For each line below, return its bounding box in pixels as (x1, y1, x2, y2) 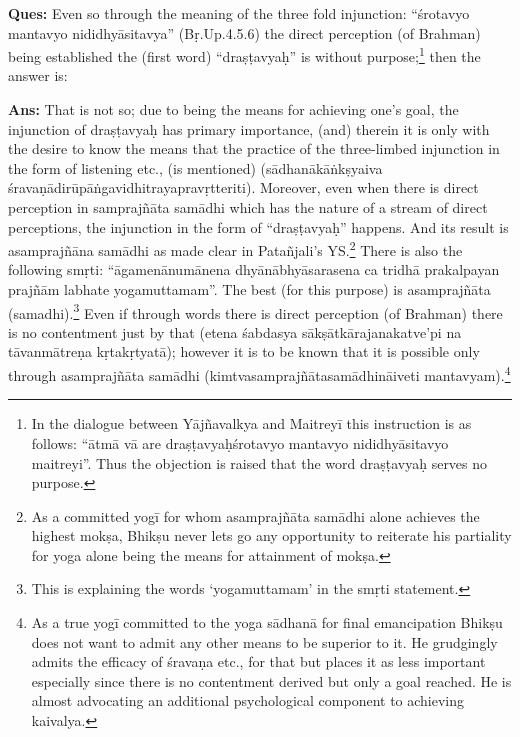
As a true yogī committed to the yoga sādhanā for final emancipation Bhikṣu (31, 612, 503, 633)
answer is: (8, 65, 68, 86)
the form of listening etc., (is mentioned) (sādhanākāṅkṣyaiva (8, 157, 383, 178)
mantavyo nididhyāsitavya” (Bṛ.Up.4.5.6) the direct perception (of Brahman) (8, 22, 481, 43)
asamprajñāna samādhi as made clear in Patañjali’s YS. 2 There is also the (8, 237, 463, 260)
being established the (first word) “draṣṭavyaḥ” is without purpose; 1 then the (8, 43, 481, 66)
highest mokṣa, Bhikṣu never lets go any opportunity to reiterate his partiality (31, 525, 512, 546)
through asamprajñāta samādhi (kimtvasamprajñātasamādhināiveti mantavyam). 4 (8, 362, 511, 385)
